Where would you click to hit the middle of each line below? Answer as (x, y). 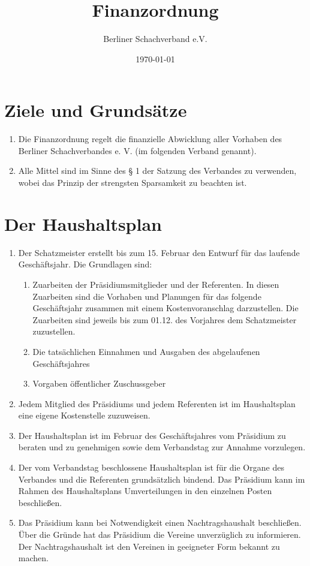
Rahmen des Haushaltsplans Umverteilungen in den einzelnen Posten (145, 491)
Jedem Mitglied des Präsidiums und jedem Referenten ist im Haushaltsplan (157, 403)
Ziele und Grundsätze (96, 110)
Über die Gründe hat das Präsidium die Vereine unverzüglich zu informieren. (159, 535)
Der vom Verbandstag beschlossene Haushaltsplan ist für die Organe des (151, 467)
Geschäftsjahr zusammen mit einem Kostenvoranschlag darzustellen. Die (165, 308)
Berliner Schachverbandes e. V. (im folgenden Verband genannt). (137, 150)
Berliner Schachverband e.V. (155, 39)
